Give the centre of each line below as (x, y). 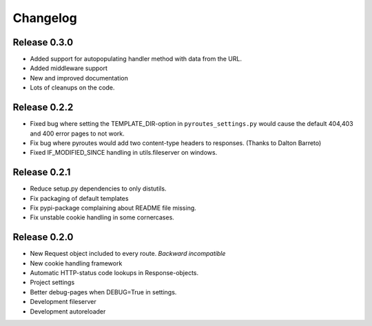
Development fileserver (63, 302)
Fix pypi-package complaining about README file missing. (113, 208)
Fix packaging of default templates (79, 198)
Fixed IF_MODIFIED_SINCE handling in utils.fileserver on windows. (124, 153)
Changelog (45, 18)
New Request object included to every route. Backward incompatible (128, 254)
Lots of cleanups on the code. (72, 88)
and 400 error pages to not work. (77, 133)
